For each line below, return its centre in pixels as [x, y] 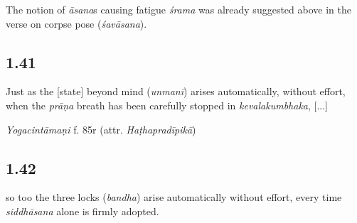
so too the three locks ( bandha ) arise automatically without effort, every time [174, 197]
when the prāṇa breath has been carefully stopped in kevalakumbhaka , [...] [167, 105]
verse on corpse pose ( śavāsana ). [76, 23]
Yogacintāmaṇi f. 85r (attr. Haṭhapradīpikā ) [101, 129]
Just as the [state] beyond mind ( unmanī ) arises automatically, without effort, [176, 91]
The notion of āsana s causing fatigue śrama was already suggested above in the [178, 9]
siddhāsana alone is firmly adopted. [82, 211]
